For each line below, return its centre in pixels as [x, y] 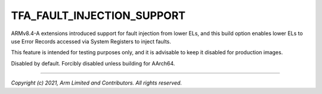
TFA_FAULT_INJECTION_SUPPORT [98, 15]
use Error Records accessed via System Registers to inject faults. [91, 41]
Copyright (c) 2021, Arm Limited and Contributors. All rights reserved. [96, 83]
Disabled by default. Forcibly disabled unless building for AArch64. [93, 63]
